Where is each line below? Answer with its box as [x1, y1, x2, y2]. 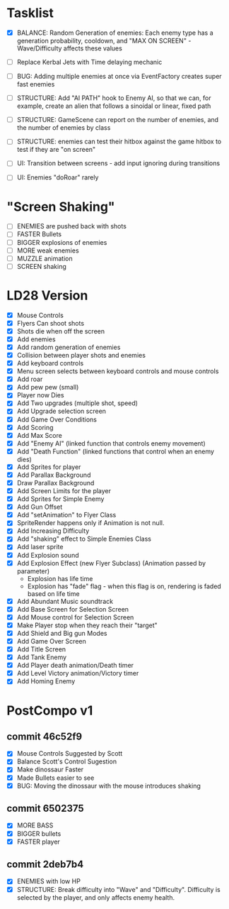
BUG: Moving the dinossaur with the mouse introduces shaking [16, 781, 201, 790]
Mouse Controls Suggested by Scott [16, 749, 123, 758]
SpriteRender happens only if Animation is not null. [16, 519, 165, 527]
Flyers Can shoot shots [16, 319, 85, 327]
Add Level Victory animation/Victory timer [16, 669, 139, 678]
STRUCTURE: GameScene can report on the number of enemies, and [16, 116, 219, 124]
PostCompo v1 [6, 703, 93, 718]
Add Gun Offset [16, 502, 63, 512]
